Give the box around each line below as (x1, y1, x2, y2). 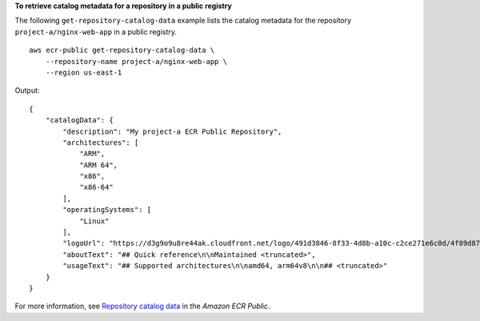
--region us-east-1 (45, 68, 122, 77)
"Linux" (79, 216, 110, 226)
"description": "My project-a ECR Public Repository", (62, 126, 282, 136)
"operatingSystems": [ (62, 205, 152, 215)
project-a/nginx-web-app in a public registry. (14, 26, 178, 36)
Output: (14, 86, 40, 95)
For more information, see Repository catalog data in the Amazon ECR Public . (14, 301, 270, 311)
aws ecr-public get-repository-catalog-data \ (29, 46, 215, 55)
